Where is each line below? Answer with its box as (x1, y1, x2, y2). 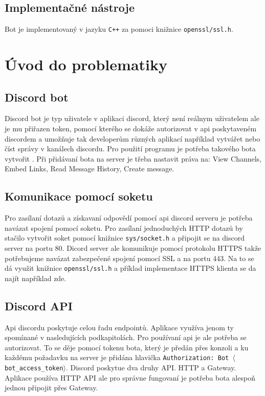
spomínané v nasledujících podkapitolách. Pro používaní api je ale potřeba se (5, 332, 247, 343)
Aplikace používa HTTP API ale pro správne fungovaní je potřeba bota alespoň (5, 372, 255, 383)
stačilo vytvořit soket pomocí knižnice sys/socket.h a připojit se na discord (5, 232, 245, 243)
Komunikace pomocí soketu (5, 188, 153, 204)
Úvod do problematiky (5, 54, 167, 75)
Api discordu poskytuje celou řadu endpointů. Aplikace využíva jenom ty (5, 322, 234, 332)
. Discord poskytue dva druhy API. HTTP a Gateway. (66, 362, 236, 373)
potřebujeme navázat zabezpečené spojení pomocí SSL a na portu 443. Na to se (5, 252, 254, 263)
